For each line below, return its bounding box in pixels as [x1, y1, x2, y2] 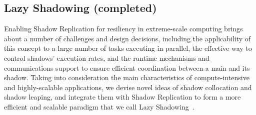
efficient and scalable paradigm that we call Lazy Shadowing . [4, 101, 194, 112]
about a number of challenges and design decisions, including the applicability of [4, 33, 251, 43]
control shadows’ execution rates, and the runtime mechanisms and [4, 52, 209, 63]
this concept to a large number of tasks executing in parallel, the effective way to [4, 43, 252, 53]
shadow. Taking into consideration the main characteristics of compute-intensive [4, 72, 249, 83]
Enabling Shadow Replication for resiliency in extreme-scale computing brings [4, 23, 243, 34]
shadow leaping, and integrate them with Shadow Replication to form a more [4, 92, 241, 102]
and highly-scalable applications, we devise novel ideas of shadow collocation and [4, 82, 252, 92]
